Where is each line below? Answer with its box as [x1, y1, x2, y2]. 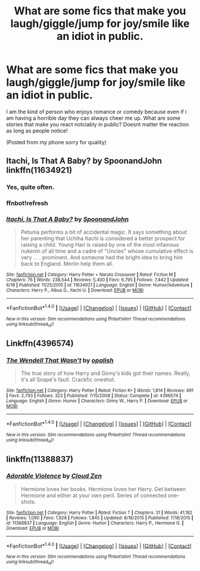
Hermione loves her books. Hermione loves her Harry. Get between [20, 485, 186, 492]
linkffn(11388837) [6, 454, 73, 464]
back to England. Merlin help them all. [20, 260, 114, 268]
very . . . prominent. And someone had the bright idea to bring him [20, 254, 183, 261]
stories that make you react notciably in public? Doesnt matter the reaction [6, 120, 189, 128]
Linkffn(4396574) [6, 338, 74, 348]
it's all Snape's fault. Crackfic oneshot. [20, 376, 116, 383]
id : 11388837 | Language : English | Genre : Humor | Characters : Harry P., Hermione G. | [6, 520, 184, 526]
